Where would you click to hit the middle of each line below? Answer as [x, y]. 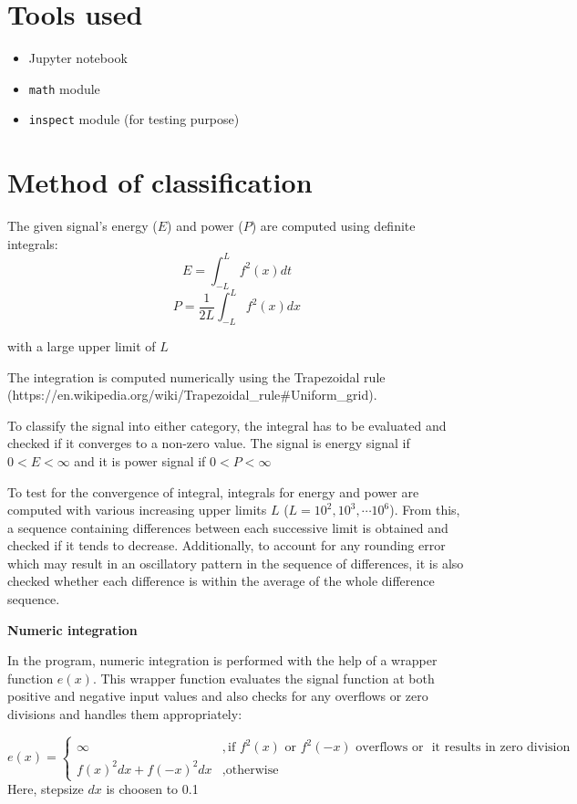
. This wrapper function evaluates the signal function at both [263, 678]
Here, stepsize [46, 789]
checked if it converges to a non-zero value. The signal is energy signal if [209, 443]
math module [64, 88]
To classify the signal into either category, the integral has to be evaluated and [227, 425]
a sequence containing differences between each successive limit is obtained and [228, 527]
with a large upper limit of [82, 345]
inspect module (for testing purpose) [134, 119]
